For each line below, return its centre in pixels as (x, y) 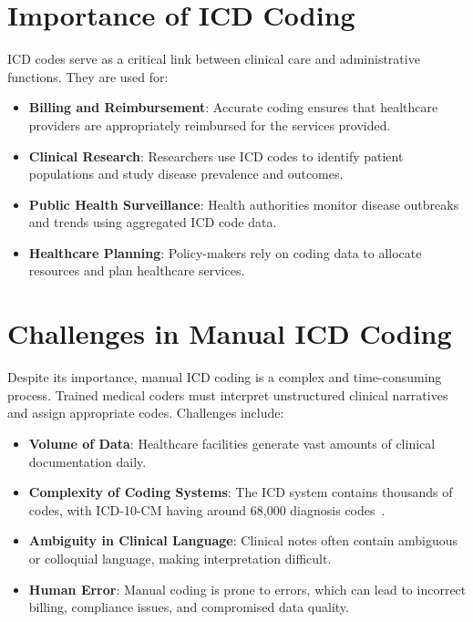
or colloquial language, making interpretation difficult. (180, 558)
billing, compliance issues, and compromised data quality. (189, 607)
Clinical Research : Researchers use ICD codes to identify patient (216, 155)
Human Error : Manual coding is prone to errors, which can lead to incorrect (247, 589)
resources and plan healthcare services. (137, 270)
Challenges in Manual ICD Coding (230, 333)
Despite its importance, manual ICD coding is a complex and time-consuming (225, 377)
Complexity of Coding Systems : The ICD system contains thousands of (241, 492)
